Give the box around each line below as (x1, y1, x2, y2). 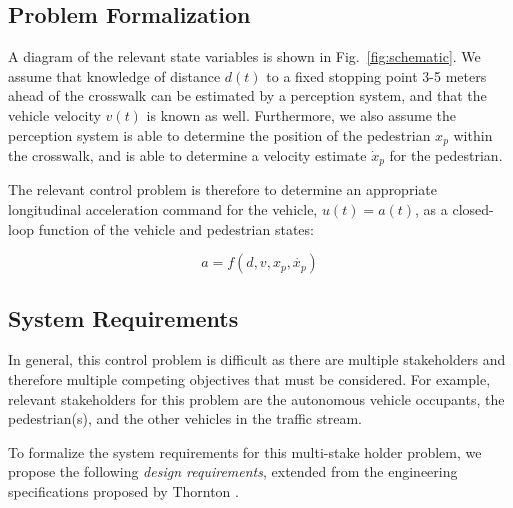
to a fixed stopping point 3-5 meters (266, 65, 487, 86)
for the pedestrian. (389, 145, 503, 166)
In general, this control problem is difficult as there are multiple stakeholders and (8, 349, 506, 370)
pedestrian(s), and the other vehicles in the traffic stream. (8, 408, 362, 429)
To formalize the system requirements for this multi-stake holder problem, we (8, 441, 482, 462)
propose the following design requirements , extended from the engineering (8, 461, 458, 482)
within (453, 124, 493, 145)
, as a (415, 199, 448, 220)
